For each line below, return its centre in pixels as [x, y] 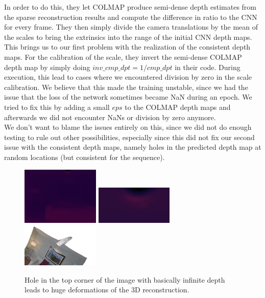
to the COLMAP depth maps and [178, 107]
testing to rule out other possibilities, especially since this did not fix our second [129, 137]
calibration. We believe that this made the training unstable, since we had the [126, 87]
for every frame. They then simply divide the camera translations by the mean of [131, 27]
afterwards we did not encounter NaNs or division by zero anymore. [110, 117]
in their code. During [208, 67]
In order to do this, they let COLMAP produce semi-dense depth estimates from [130, 7]
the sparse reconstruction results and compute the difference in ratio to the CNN [131, 17]
